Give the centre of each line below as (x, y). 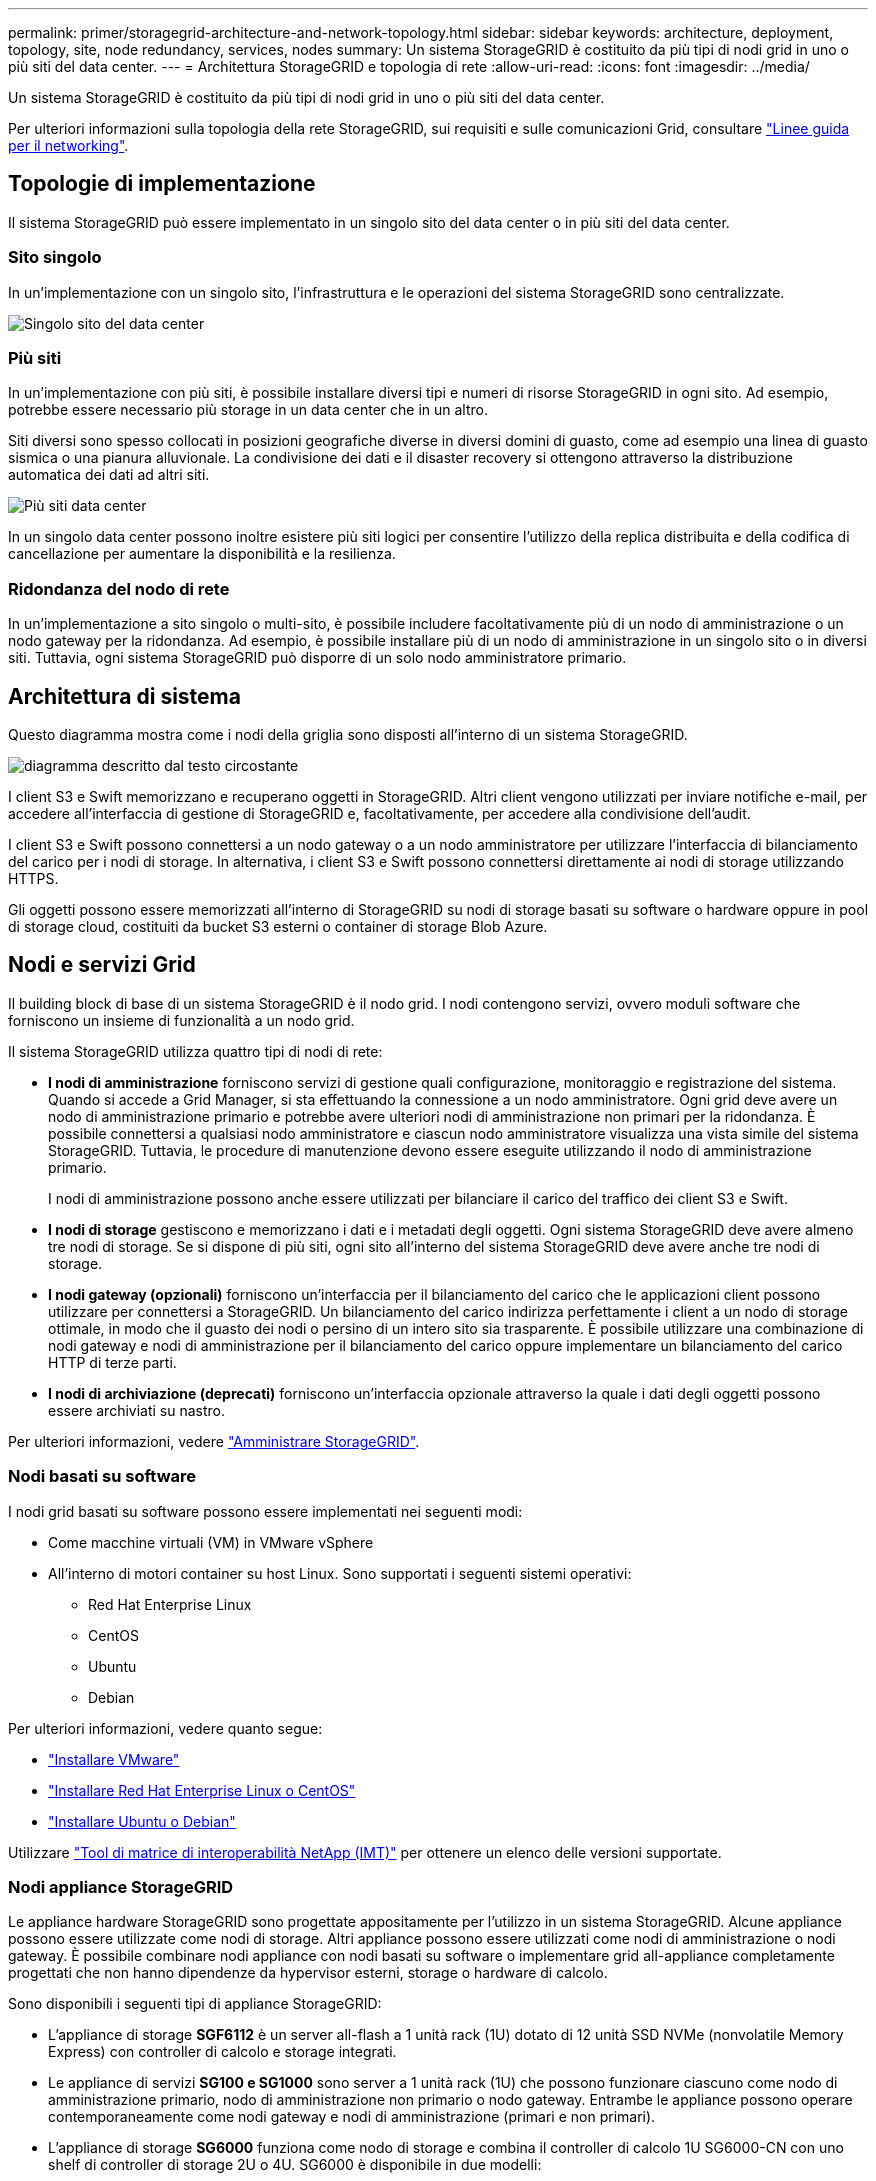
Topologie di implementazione (162, 184)
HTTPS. (33, 878)
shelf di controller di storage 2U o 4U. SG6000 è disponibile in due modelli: (295, 2165)
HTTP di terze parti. (112, 1362)
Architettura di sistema (124, 696)
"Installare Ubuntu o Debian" (142, 1821)
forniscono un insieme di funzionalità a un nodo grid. (181, 1020)
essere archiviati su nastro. (137, 1410)
